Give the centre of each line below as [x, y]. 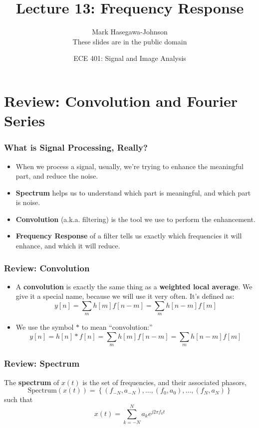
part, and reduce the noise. [57, 176]
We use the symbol [45, 327]
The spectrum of [32, 382]
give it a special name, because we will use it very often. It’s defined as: [125, 296]
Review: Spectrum [42, 363]
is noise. [28, 202]
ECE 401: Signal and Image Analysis [130, 58]
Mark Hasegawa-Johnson [130, 32]
